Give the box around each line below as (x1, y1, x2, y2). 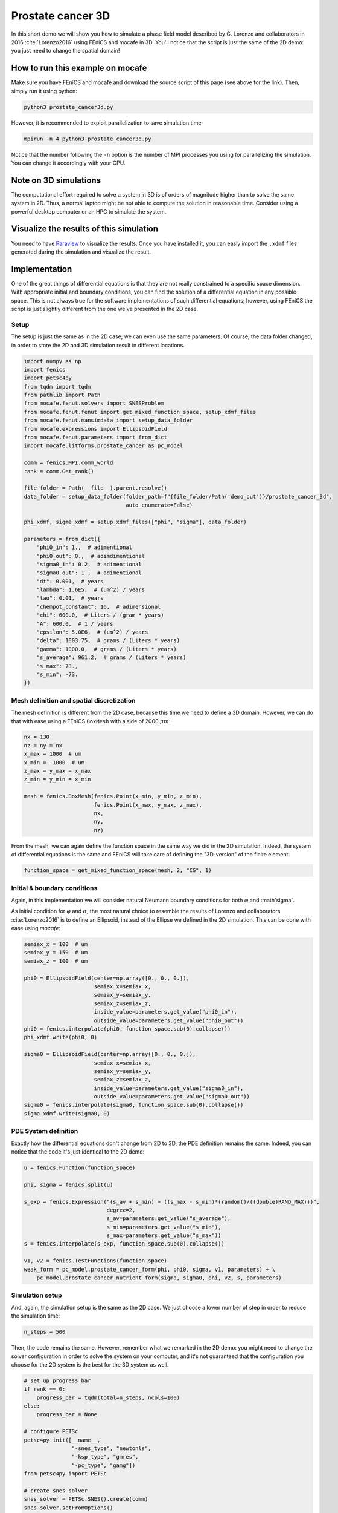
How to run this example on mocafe (11, 63, 147, 73)
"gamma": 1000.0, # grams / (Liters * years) (36, 645, 177, 652)
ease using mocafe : (11, 925, 60, 932)
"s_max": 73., (36, 663, 78, 669)
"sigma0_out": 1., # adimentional (36, 569, 142, 576)
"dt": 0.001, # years (36, 578, 104, 585)
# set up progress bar (24, 1377, 91, 1384)
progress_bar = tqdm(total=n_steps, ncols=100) (36, 1394, 180, 1401)
